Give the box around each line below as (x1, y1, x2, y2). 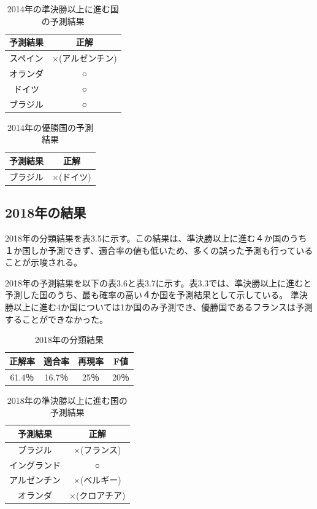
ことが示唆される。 (5, 256, 82, 269)
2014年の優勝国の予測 (7, 120, 93, 133)
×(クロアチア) (69, 489, 126, 502)
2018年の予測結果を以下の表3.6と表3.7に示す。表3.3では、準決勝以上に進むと (5, 276, 312, 289)
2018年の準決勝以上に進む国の (7, 393, 128, 406)
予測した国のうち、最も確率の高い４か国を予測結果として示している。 (5, 288, 288, 301)
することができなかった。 (5, 312, 108, 325)
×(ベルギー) (73, 473, 121, 486)
